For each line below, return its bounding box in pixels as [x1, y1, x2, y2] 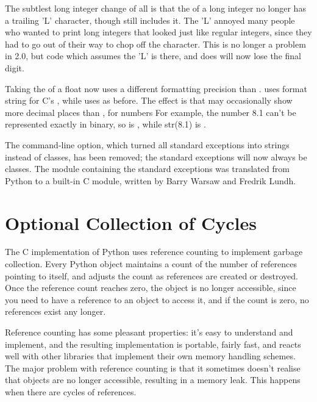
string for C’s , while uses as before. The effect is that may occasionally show [5, 94, 293, 107]
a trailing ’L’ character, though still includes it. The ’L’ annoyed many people [5, 13, 295, 26]
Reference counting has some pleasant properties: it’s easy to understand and [5, 326, 293, 338]
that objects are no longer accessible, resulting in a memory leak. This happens [5, 373, 301, 386]
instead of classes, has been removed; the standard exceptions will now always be [5, 150, 307, 163]
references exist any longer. [5, 305, 106, 318]
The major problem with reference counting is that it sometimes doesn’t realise [5, 361, 301, 374]
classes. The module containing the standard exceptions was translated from [5, 162, 290, 175]
